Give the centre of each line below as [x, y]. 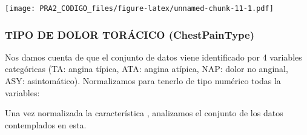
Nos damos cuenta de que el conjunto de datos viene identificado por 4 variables [153, 57]
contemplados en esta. [46, 124]
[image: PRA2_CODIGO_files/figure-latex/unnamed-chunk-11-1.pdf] [139, 8]
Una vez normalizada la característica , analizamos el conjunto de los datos [144, 113]
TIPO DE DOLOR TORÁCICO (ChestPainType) [130, 34]
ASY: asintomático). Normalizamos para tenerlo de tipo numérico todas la [143, 81]
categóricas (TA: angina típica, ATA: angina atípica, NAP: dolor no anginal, [147, 69]
